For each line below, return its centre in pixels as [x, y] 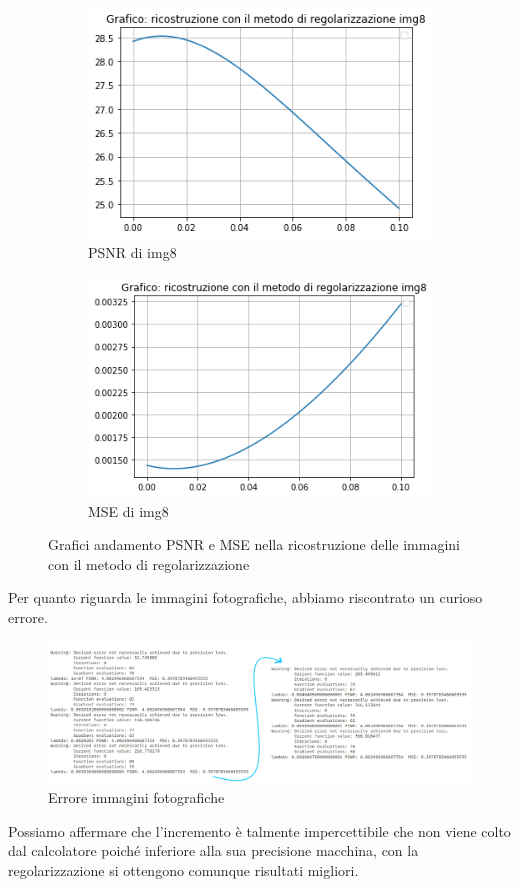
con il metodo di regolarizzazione [149, 563]
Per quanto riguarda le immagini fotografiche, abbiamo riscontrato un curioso [245, 597]
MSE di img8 [128, 510]
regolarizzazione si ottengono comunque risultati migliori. [183, 870]
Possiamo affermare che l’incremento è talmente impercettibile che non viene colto [259, 830]
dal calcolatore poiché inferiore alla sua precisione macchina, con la [213, 850]
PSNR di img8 [132, 252]
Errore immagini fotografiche [136, 797]
